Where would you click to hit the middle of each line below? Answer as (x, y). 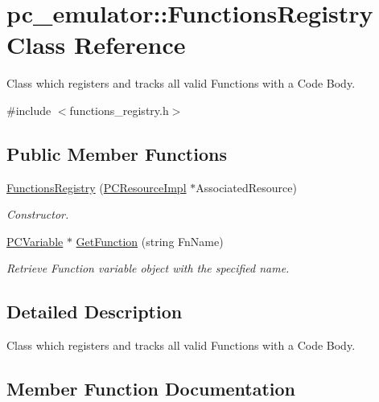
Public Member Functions (117, 153)
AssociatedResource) (246, 187)
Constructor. (38, 214)
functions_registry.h (119, 110)
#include (29, 110)
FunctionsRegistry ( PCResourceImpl (97, 187)
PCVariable (35, 241)
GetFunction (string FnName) (150, 241)
